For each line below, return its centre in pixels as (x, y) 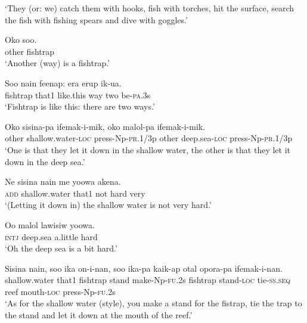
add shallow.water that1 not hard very (75, 193)
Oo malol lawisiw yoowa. (50, 224)
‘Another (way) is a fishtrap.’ (58, 63)
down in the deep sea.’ (45, 161)
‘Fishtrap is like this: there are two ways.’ (80, 106)
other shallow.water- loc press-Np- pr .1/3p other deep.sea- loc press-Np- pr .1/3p (149, 138)
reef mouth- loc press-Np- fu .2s (60, 291)
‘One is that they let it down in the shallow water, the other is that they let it (148, 149)
